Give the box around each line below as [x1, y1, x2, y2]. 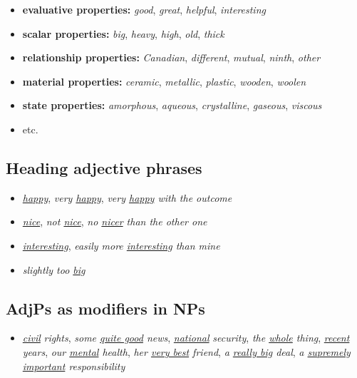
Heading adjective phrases [6, 156, 202, 178]
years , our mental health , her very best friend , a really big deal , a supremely [22, 344, 351, 359]
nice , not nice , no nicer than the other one [22, 214, 207, 229]
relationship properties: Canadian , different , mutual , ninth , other [22, 50, 321, 65]
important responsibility [22, 358, 125, 373]
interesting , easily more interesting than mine [22, 237, 220, 252]
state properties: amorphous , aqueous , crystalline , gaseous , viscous [22, 98, 322, 113]
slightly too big [22, 262, 86, 277]
